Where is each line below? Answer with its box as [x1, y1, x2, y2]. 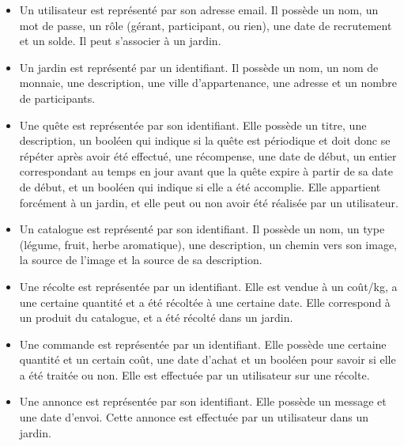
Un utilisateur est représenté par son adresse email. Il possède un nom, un [19, 2, 379, 17]
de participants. [19, 89, 96, 106]
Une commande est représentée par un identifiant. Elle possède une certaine [19, 335, 387, 352]
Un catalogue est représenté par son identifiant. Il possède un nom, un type [19, 221, 385, 237]
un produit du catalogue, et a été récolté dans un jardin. [19, 309, 293, 326]
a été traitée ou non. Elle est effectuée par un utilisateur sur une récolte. [19, 366, 370, 383]
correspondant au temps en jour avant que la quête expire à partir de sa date [19, 163, 393, 180]
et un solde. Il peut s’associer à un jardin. [19, 32, 221, 49]
